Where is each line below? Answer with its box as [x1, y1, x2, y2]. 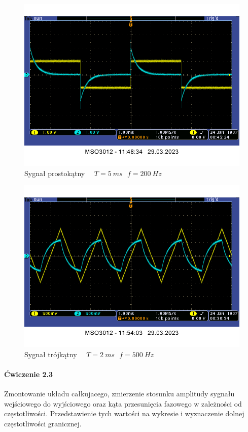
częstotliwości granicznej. [4, 418, 82, 428]
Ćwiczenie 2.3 [4, 368, 53, 379]
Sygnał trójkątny [24, 349, 77, 359]
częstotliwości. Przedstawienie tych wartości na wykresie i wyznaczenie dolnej [4, 408, 244, 419]
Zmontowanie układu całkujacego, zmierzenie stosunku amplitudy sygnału [4, 388, 235, 399]
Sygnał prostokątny [24, 167, 85, 178]
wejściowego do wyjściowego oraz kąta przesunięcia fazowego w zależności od [4, 398, 242, 409]
